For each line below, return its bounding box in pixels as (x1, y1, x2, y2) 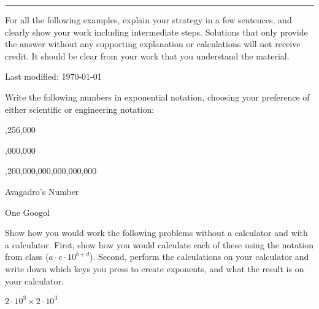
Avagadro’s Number (5, 185, 79, 197)
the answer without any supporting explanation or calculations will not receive (5, 37, 301, 50)
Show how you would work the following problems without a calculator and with (5, 226, 308, 239)
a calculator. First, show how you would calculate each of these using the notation (5, 238, 314, 251)
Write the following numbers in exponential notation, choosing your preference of (5, 90, 310, 103)
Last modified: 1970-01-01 (5, 70, 102, 83)
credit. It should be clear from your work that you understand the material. (5, 49, 290, 62)
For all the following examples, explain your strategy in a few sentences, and (5, 13, 292, 26)
